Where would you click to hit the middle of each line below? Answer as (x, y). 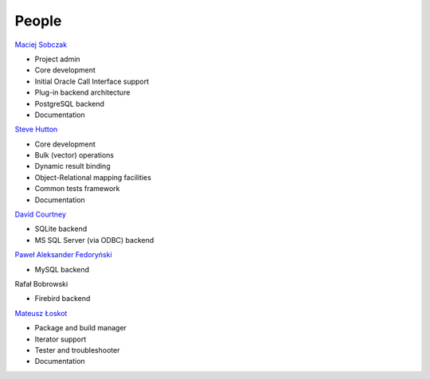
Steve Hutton (36, 129)
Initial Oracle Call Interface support (92, 81)
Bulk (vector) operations (74, 155)
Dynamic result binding (72, 166)
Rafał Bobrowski (41, 283)
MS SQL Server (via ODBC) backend (94, 240)
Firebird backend (63, 299)
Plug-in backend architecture (82, 92)
